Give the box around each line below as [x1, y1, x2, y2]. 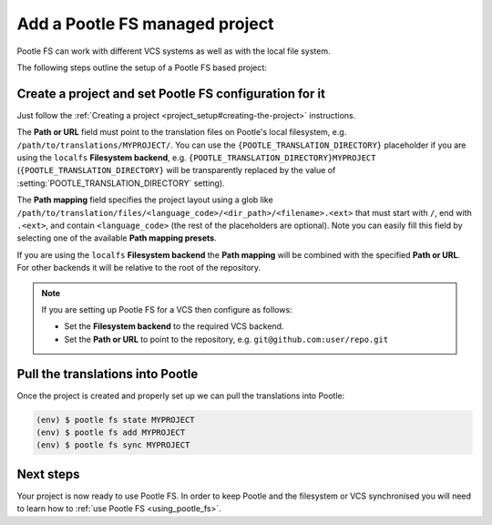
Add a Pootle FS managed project [16, 14, 274, 34]
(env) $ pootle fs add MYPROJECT [36, 427, 186, 437]
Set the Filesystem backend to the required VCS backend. [64, 321, 284, 332]
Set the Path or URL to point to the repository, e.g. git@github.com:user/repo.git [64, 334, 389, 345]
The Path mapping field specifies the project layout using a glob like [16, 194, 273, 205]
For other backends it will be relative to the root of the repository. [16, 262, 261, 273]
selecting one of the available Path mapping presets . [16, 232, 218, 243]
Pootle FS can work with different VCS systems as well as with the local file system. [16, 46, 331, 57]
